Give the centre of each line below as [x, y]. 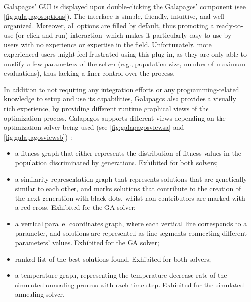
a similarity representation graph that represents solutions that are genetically [131, 179]
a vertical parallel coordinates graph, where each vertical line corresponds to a [131, 223]
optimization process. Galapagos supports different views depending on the [115, 118]
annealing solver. [40, 294]
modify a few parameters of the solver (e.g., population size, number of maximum [125, 63]
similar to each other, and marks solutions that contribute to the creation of [128, 188]
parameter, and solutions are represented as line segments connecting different [131, 233]
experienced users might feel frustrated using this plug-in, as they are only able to [125, 54]
